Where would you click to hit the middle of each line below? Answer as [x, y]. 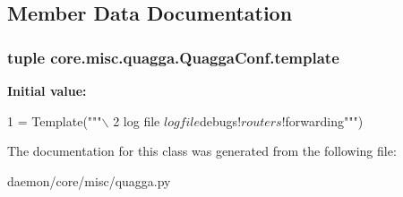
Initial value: [47, 90]
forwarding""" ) [324, 120]
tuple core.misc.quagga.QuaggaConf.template [173, 57]
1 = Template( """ [55, 120]
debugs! [221, 120]
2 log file [137, 120]
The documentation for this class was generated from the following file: [202, 151]
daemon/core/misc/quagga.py [89, 180]
